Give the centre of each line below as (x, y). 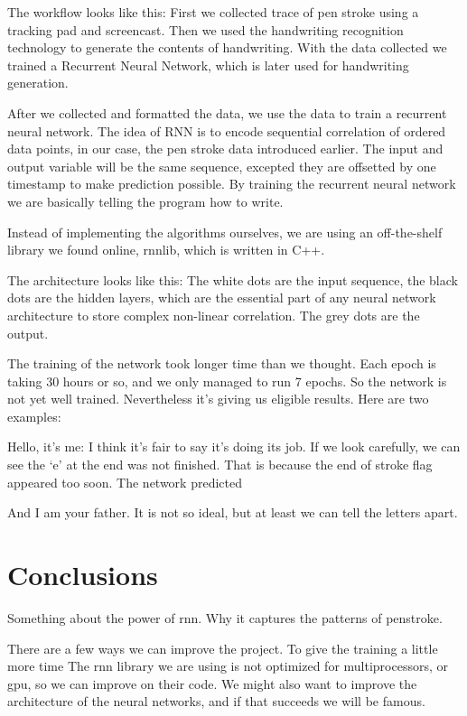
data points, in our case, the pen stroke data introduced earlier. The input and (225, 149)
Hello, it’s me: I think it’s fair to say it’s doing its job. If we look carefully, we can (234, 446)
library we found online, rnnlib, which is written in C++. (166, 250)
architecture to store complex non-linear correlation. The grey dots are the (214, 315)
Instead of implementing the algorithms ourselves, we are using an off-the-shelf (225, 232)
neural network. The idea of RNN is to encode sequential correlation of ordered (227, 130)
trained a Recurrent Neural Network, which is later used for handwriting (208, 65)
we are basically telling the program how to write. (145, 201)
